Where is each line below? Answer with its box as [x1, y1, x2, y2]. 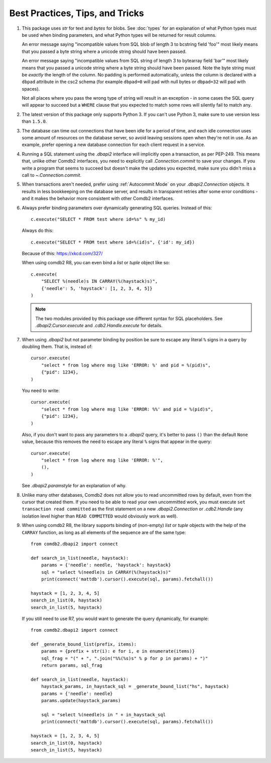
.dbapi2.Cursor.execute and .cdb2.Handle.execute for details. [35, 323, 163, 329]
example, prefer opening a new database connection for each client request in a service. [22, 141, 205, 148]
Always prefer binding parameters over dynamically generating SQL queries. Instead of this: [22, 204, 212, 211]
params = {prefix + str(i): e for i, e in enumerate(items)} [41, 648, 195, 654]
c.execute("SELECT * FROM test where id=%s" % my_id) [31, 216, 166, 222]
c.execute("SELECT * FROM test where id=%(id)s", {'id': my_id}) [31, 239, 195, 245]
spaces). [22, 86, 40, 92]
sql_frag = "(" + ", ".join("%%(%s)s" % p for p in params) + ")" [41, 655, 208, 661]
